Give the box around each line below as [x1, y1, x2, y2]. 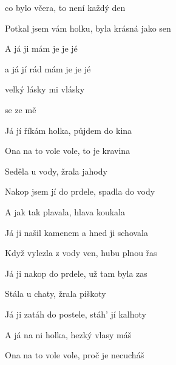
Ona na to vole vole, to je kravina [5, 144, 130, 157]
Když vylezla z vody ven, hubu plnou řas [5, 246, 157, 259]
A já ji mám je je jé [5, 42, 78, 55]
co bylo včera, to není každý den [5, 1, 126, 13]
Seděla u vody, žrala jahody [5, 164, 107, 177]
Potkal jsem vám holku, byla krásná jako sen [5, 21, 171, 34]
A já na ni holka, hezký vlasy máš [5, 328, 132, 341]
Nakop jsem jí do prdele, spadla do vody [5, 185, 155, 198]
